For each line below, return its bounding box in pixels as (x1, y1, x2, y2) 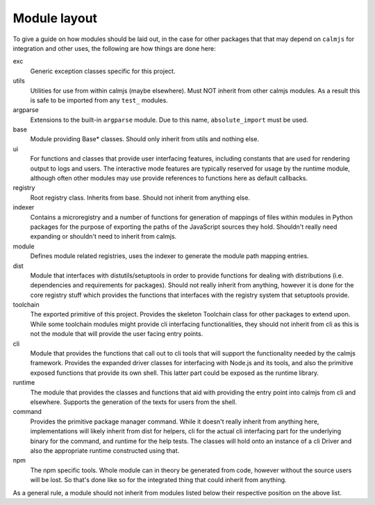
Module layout (12, 10, 97, 26)
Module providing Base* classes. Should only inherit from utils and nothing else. (30, 135, 260, 143)
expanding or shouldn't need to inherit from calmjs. (30, 232, 177, 241)
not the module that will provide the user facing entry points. (30, 330, 203, 338)
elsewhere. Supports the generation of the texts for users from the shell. (30, 398, 237, 406)
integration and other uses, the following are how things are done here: (12, 44, 216, 52)
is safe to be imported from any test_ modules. (30, 96, 168, 104)
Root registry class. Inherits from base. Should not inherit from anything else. (30, 193, 250, 202)
